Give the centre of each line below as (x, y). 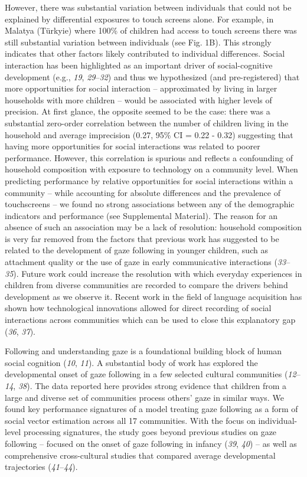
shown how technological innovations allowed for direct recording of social (138, 308)
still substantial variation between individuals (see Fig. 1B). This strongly (138, 42)
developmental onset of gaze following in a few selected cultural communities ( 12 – (153, 374)
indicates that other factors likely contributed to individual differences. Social (145, 53)
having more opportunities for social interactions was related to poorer (133, 146)
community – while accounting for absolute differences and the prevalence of (143, 192)
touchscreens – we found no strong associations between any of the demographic (150, 204)
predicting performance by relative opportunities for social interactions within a (149, 180)
